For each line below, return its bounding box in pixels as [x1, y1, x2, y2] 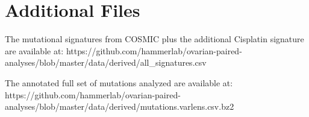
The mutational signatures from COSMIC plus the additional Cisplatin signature [5, 33, 304, 45]
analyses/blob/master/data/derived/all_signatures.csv [5, 56, 207, 69]
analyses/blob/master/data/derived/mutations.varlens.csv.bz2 [5, 100, 234, 113]
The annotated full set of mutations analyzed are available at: [5, 76, 233, 89]
